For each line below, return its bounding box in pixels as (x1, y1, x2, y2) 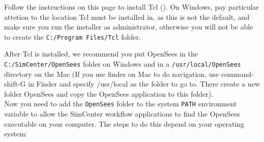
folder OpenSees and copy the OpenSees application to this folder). (4, 88, 214, 99)
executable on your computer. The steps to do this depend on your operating (4, 118, 245, 129)
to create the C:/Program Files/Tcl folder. (4, 31, 141, 42)
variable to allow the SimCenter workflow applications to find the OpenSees (4, 108, 240, 119)
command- (221, 68, 254, 79)
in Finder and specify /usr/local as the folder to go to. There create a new (28, 78, 260, 89)
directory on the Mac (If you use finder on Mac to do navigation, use (4, 68, 219, 79)
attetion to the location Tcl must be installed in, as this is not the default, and (4, 11, 250, 22)
